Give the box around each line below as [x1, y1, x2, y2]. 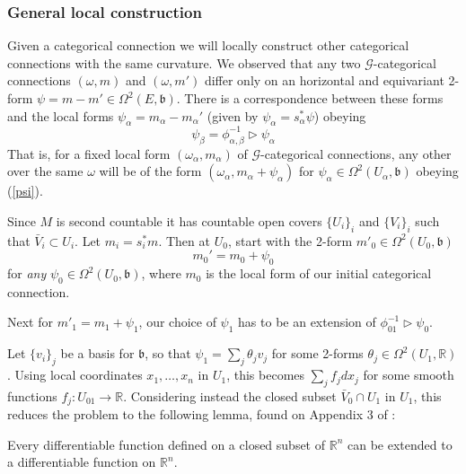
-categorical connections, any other [260, 144, 452, 162]
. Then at [158, 231, 210, 250]
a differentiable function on [7, 452, 156, 471]
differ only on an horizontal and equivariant [204, 71, 444, 90]
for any [7, 264, 47, 283]
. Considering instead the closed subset [123, 386, 337, 405]
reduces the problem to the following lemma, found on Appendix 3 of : [7, 405, 396, 424]
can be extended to [347, 434, 453, 453]
